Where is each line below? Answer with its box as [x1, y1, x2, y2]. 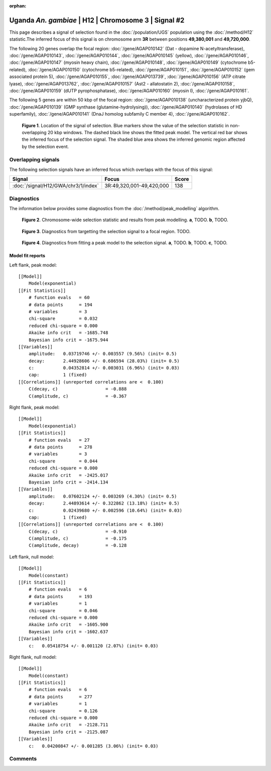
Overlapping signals [9, 156, 60, 163]
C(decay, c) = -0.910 [28, 528, 127, 534]
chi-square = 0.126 [28, 708, 98, 714]
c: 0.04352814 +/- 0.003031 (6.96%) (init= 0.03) [28, 365, 180, 371]
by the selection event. [22, 143, 69, 149]
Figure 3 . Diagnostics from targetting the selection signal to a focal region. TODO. [22, 228, 191, 234]
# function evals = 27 [28, 437, 90, 443]
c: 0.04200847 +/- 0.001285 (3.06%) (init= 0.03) [28, 743, 159, 749]
